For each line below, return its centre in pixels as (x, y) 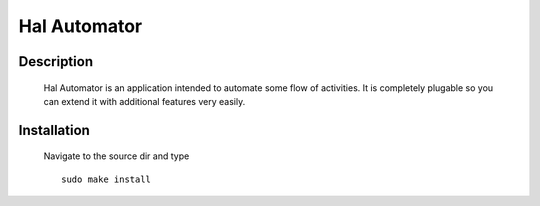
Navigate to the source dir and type (116, 156)
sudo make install (106, 179)
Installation (54, 130)
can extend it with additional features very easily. (144, 101)
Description (56, 61)
